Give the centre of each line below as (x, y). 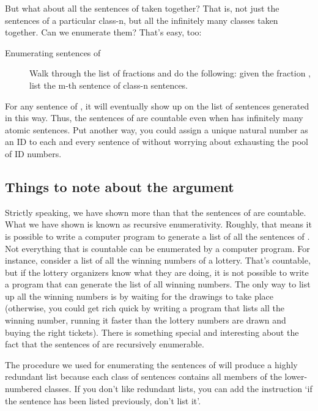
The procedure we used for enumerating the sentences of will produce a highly (151, 364)
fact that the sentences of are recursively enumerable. (105, 344)
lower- (296, 376)
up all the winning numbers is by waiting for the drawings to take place (139, 296)
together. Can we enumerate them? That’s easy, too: (103, 32)
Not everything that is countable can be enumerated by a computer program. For (157, 248)
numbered (24, 389)
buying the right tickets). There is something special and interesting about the (152, 332)
